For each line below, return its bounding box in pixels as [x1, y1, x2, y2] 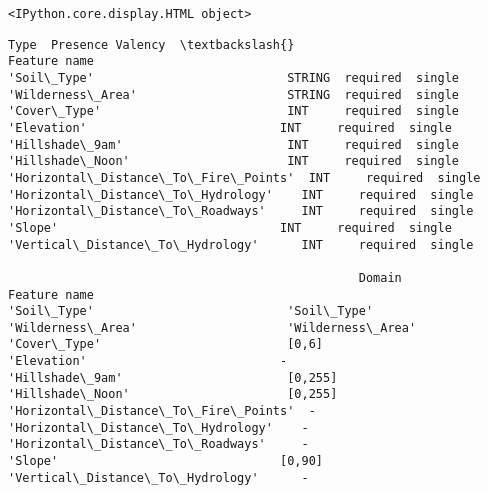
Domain [358, 270, 402, 285]
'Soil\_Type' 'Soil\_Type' [8, 304, 374, 319]
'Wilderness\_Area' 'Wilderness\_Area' [8, 320, 417, 335]
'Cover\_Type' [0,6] [8, 337, 323, 352]
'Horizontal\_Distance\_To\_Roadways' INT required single [8, 204, 474, 219]
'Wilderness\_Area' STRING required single [8, 87, 460, 102]
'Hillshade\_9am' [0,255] [8, 370, 338, 385]
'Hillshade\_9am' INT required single [8, 137, 460, 152]
